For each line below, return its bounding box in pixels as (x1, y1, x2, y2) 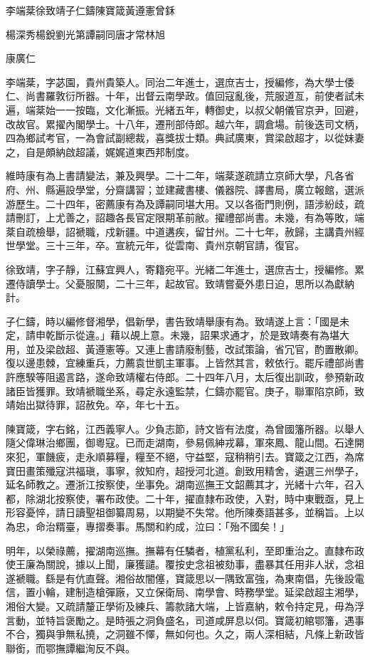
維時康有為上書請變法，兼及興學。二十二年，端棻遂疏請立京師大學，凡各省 (6, 168, 354, 183)
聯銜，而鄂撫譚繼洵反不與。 (6, 640, 135, 655)
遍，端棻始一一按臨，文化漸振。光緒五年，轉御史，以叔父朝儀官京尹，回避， (6, 102, 364, 117)
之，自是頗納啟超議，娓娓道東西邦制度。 (6, 144, 195, 159)
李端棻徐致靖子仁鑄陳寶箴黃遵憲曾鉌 (6, 3, 175, 17)
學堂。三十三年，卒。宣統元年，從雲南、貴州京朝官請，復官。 (15, 238, 305, 253)
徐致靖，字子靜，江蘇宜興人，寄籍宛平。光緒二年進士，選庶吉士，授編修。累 (6, 261, 364, 276)
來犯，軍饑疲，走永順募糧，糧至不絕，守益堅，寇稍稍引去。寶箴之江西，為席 (6, 449, 364, 464)
